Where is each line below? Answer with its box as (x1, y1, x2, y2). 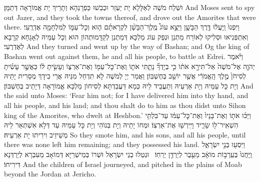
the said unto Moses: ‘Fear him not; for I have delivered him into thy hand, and (4, 90, 248, 100)
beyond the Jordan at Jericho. (4, 168, 96, 179)
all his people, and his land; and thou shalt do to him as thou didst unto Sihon (4, 99, 246, 110)
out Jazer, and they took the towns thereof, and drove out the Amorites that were (4, 11, 256, 22)
